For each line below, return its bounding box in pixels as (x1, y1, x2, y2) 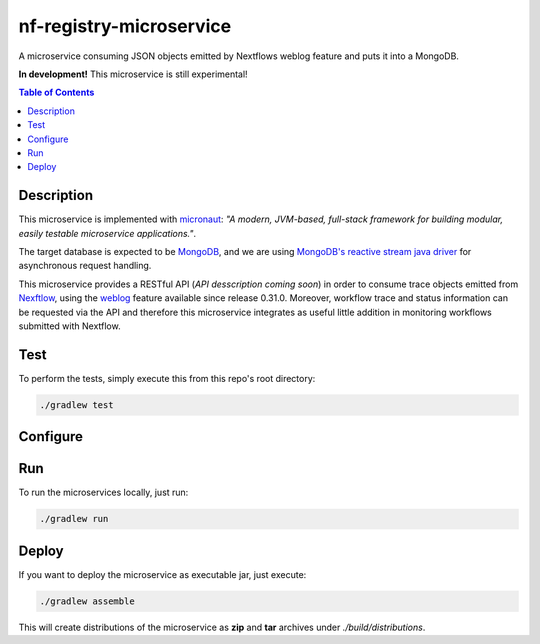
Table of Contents (18, 86, 95, 99)
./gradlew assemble (39, 595, 135, 607)
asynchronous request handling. (18, 260, 152, 272)
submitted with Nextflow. (18, 320, 121, 332)
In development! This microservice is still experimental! (18, 68, 249, 80)
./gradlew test (39, 399, 114, 410)
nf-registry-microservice (18, 15, 232, 37)
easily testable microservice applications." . (18, 227, 197, 239)
